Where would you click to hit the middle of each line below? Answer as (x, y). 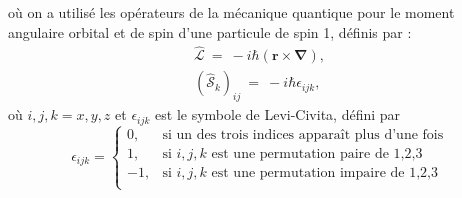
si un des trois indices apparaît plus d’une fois (303, 134)
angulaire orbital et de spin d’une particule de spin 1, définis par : (210, 31)
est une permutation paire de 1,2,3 (317, 154)
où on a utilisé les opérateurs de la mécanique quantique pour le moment (231, 12)
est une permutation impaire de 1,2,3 (324, 173)
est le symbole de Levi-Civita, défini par (278, 114)
